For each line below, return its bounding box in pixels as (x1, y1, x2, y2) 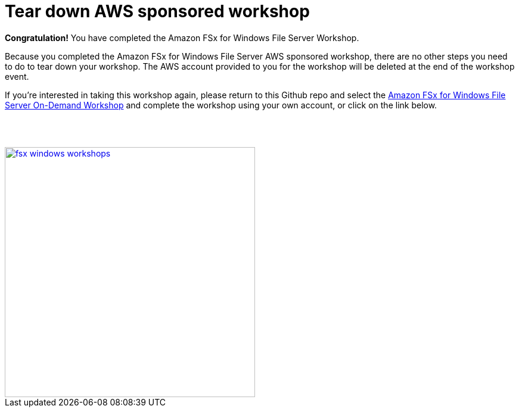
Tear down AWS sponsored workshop (5, 1, 310, 21)
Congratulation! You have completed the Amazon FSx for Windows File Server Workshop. (5, 32, 359, 43)
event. (5, 71, 29, 82)
